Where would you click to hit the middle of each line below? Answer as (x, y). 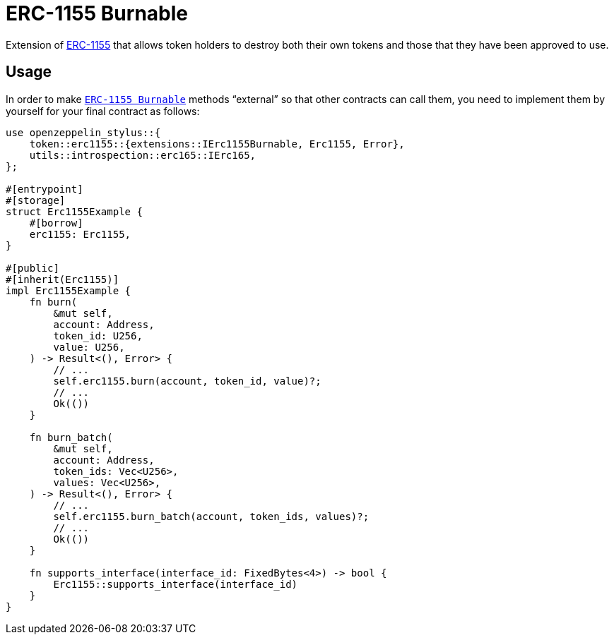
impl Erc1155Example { (69, 290)
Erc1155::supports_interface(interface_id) (176, 584)
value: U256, (89, 347)
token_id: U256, (98, 336)
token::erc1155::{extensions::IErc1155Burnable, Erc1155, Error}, (217, 144)
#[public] (33, 268)
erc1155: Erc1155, (80, 234)
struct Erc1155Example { (74, 211)
